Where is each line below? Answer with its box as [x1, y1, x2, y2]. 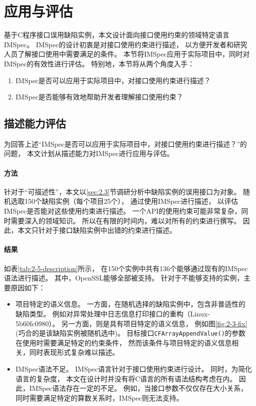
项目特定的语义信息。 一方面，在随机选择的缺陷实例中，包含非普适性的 [15, 299, 246, 309]
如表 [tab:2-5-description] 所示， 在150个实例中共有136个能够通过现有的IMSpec [4, 263, 248, 273]
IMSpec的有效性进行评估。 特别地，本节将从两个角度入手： [4, 58, 194, 68]
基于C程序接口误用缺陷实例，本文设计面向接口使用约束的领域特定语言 [4, 30, 230, 40]
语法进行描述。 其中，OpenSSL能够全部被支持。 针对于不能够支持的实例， [4, 273, 244, 283]
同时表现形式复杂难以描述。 [29, 347, 119, 357]
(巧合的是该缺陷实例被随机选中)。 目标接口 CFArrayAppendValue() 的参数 [15, 328, 246, 338]
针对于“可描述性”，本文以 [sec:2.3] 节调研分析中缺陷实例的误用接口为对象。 [4, 186, 241, 196]
